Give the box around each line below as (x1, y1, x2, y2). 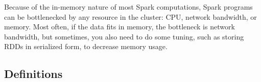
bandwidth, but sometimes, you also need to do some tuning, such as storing (4, 31, 244, 42)
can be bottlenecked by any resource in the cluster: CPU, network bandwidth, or (4, 11, 257, 22)
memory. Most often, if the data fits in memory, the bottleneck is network (4, 21, 235, 32)
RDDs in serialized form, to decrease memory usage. (4, 41, 168, 52)
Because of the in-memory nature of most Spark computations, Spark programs (4, 2, 253, 12)
